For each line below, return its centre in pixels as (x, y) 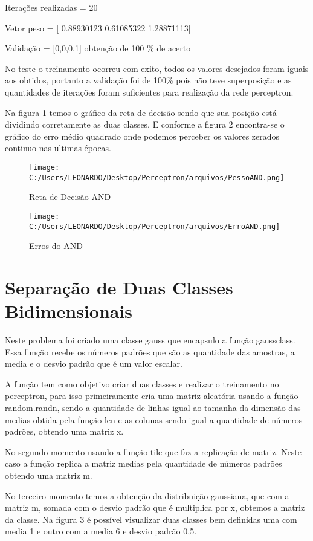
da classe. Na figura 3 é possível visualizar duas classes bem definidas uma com (151, 519)
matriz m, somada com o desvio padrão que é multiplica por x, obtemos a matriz (155, 507)
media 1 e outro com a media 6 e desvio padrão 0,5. (101, 531)
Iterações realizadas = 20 (51, 7)
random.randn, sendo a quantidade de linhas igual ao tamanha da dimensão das (153, 408)
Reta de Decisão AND (70, 197)
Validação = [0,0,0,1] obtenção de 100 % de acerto (98, 48)
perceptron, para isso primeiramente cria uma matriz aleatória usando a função (152, 396)
